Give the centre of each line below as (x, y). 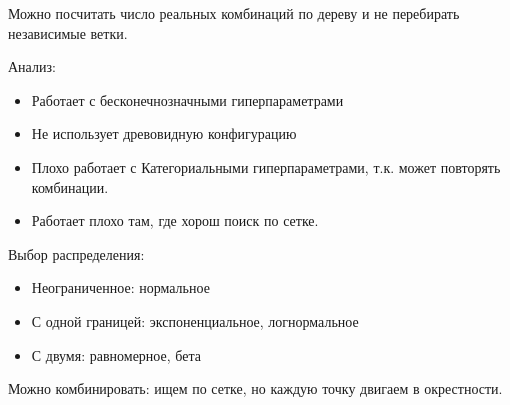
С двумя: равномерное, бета (116, 354)
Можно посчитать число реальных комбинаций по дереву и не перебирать (234, 13)
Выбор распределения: (76, 253)
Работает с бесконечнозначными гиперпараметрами (187, 99)
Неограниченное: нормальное (120, 287)
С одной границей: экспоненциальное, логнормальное (195, 320)
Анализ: (32, 66)
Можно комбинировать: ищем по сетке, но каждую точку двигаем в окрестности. (255, 388)
